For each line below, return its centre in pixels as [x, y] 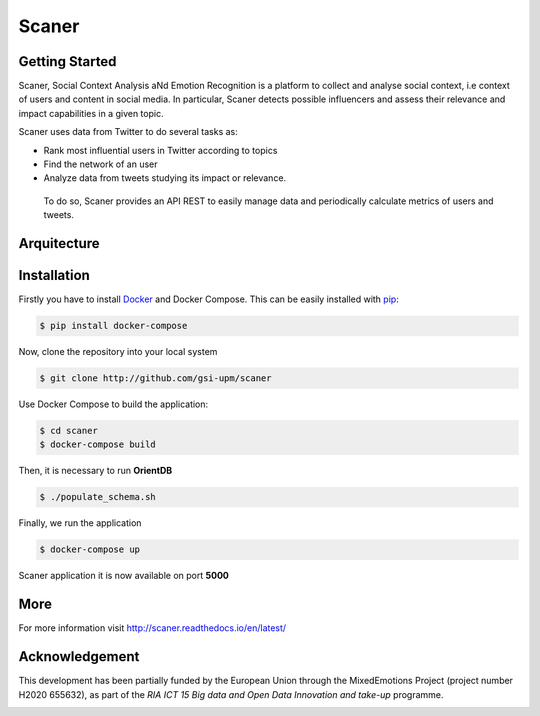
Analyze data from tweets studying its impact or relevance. [165, 178]
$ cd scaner [69, 431]
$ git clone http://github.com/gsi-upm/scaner [155, 378]
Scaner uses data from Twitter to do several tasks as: [128, 132]
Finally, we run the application [80, 523]
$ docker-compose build [98, 444]
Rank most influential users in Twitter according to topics [160, 150]
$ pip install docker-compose [113, 326]
